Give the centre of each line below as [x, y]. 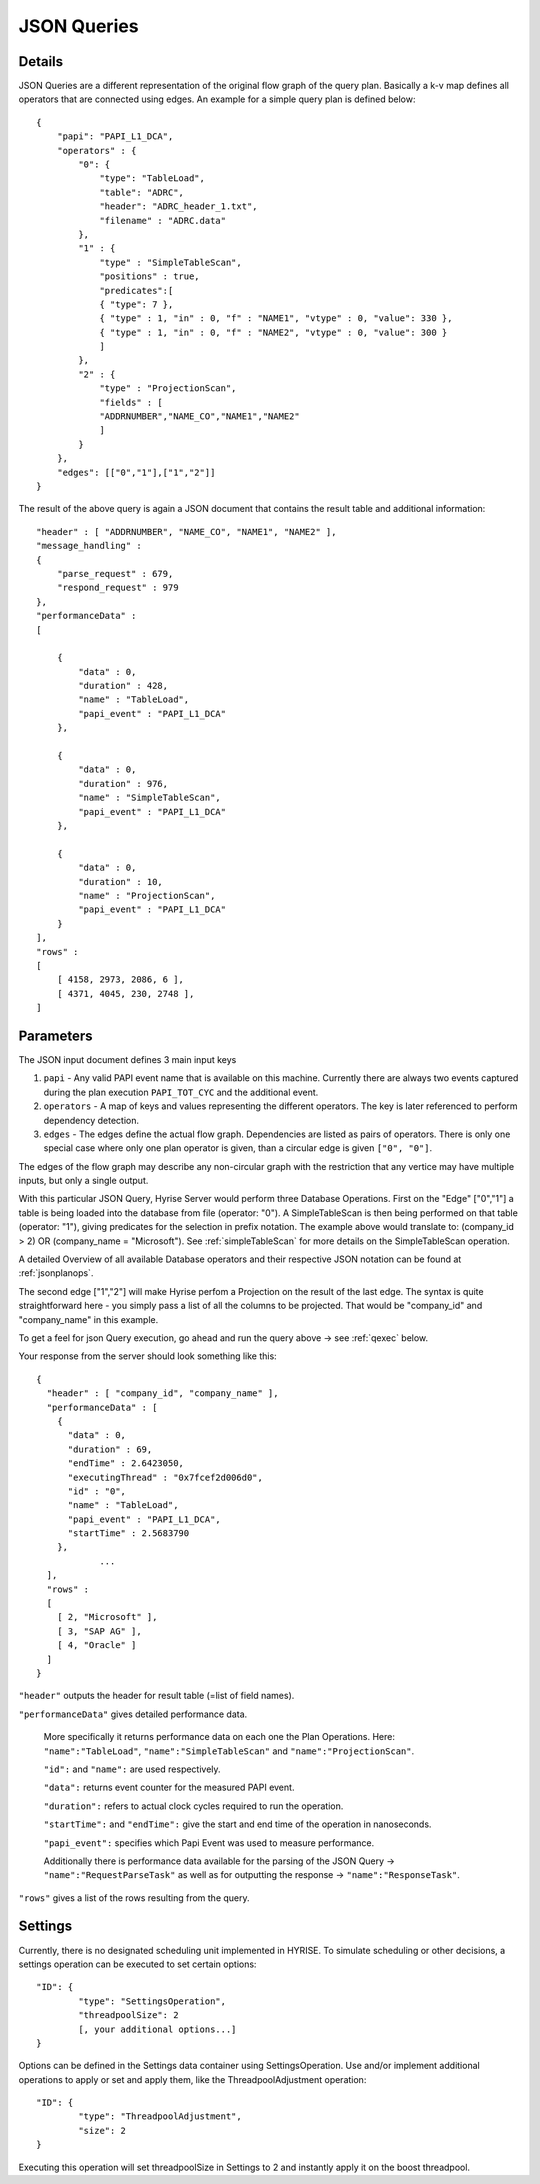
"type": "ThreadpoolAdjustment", [160, 2116]
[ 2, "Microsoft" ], [107, 1617]
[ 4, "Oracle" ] [96, 1645]
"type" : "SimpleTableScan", [170, 262]
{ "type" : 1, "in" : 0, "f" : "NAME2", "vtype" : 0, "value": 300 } [273, 332]
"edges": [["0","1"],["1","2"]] [136, 472]
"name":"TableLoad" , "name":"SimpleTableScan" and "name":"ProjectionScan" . [229, 1751]
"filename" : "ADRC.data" [163, 220]
